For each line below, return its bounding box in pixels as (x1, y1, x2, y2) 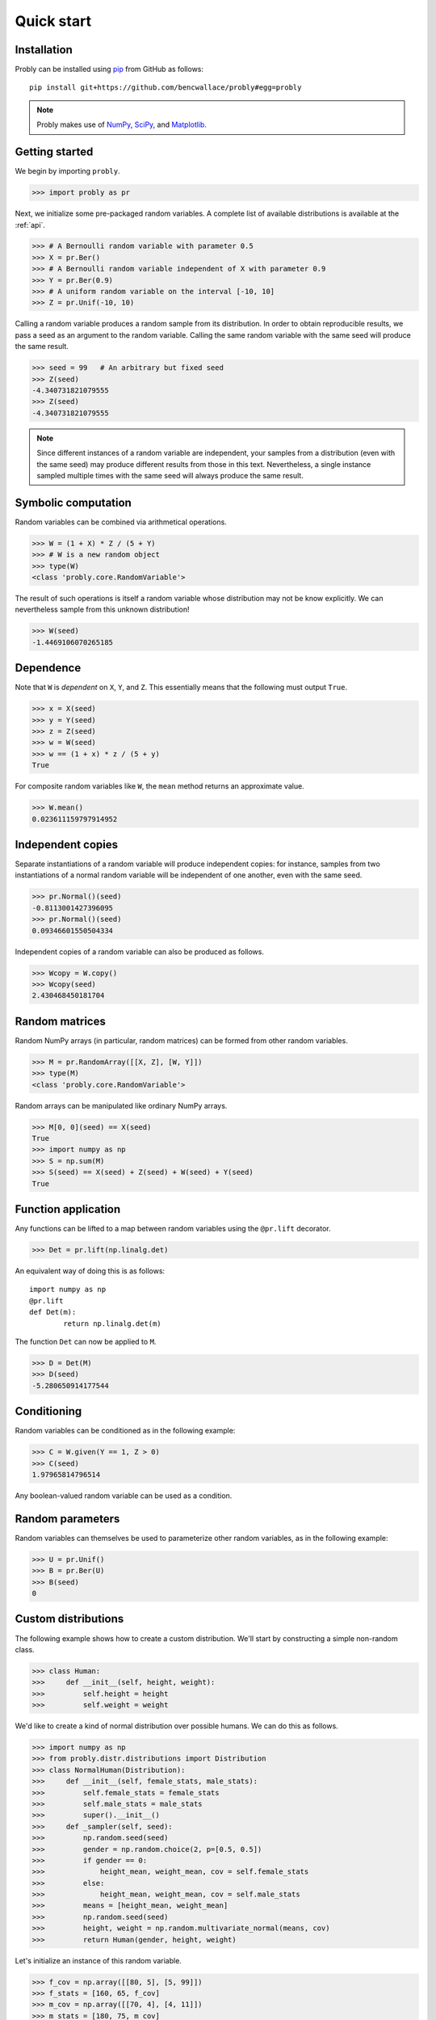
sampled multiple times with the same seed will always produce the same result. (36, 470, 304, 480)
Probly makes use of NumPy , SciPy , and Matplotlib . (36, 120, 208, 129)
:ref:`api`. (15, 220, 46, 229)
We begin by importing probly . (15, 166, 120, 176)
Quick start (15, 12, 92, 30)
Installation (15, 43, 73, 57)
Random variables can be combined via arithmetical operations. (15, 517, 228, 527)
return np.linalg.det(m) (63, 1319, 161, 1328)
